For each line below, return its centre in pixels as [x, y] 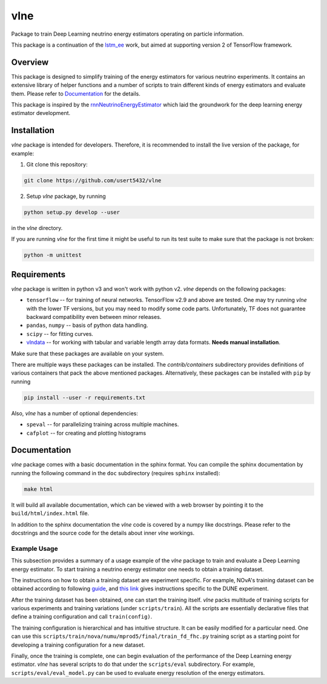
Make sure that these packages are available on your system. [88, 354]
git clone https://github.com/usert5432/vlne [93, 181]
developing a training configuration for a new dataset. [78, 645]
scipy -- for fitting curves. [60, 334]
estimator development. [41, 113]
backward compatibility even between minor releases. [94, 317]
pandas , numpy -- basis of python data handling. [87, 325]
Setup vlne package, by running [66, 196]
